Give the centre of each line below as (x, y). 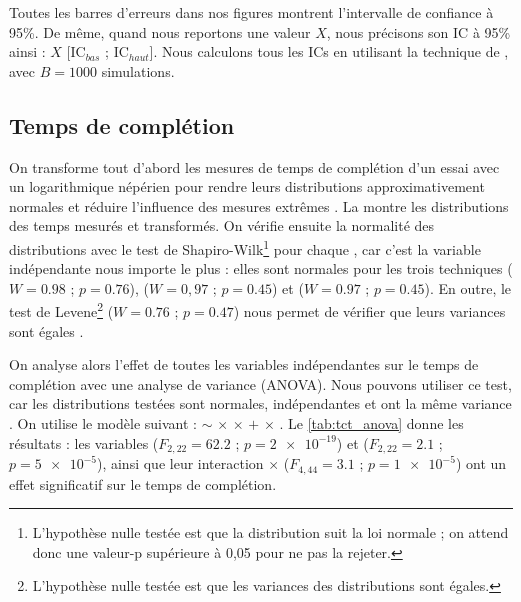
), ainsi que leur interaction (180, 463)
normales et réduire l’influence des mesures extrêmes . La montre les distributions (259, 205)
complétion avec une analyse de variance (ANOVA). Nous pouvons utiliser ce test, (260, 383)
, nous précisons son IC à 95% (418, 31)
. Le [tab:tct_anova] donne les (371, 423)
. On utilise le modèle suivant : (103, 423)
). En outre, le (468, 287)
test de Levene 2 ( (61, 310)
